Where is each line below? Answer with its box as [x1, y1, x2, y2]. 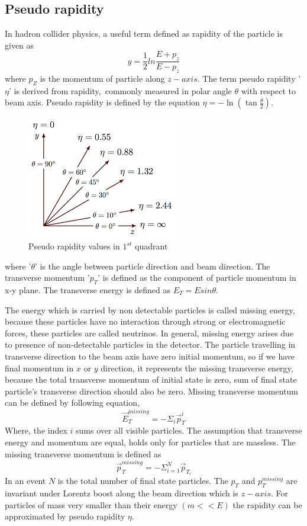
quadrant [135, 240, 168, 252]
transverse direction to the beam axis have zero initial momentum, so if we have [5, 349, 295, 362]
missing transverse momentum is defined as [5, 447, 161, 460]
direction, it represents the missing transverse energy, [101, 361, 293, 374]
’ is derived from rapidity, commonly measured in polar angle [8, 84, 232, 97]
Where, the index [5, 424, 67, 437]
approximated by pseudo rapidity [5, 510, 125, 522]
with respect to [241, 84, 296, 97]
